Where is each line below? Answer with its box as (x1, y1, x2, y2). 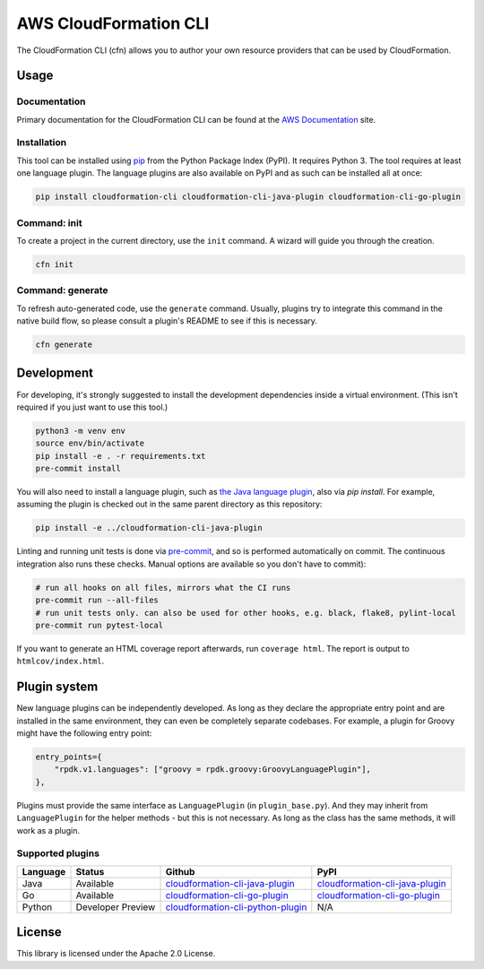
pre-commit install (35, 463, 121, 474)
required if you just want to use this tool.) (16, 402, 169, 412)
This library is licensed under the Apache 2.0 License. (16, 948, 216, 959)
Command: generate (16, 284, 108, 297)
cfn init (35, 259, 74, 269)
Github (165, 865, 195, 878)
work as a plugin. (16, 825, 81, 835)
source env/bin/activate (35, 438, 145, 448)
